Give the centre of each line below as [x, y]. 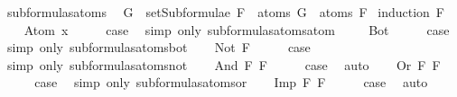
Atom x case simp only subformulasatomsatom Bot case [237, 29]
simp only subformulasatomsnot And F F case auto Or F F [224, 64]
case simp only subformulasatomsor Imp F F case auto [231, 82]
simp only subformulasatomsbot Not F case [159, 47]
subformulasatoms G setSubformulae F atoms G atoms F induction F [225, 12]
